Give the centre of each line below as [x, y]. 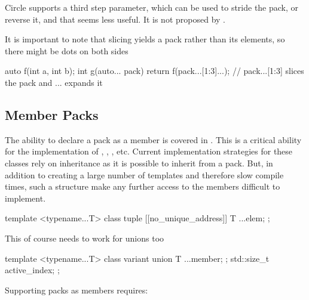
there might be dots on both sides [67, 50]
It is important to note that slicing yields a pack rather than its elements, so [145, 39]
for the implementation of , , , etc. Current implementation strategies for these [149, 151]
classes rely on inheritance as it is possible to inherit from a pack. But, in [139, 163]
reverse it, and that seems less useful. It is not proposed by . [115, 19]
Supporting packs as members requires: [77, 290]
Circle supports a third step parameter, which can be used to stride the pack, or [152, 7]
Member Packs [52, 114]
